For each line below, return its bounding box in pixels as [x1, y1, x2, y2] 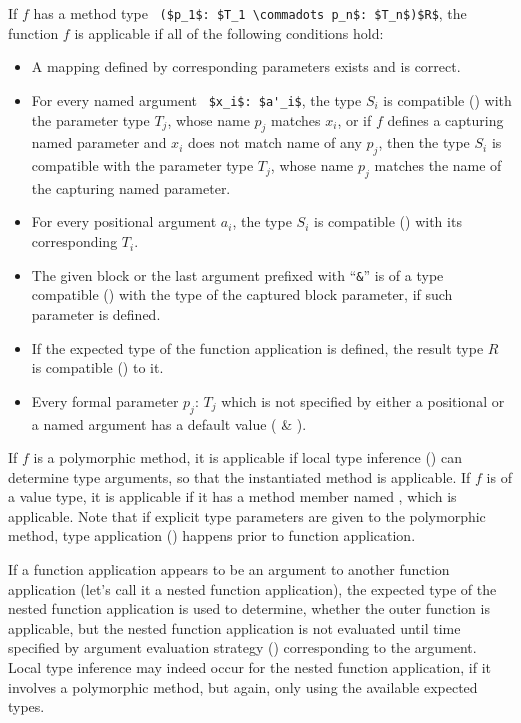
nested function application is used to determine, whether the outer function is [8, 598, 490, 619]
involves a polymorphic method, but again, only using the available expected [8, 676, 478, 697]
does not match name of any [187, 132, 362, 153]
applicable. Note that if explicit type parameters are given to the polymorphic [8, 505, 486, 526]
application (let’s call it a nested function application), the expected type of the [8, 578, 497, 599]
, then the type [378, 132, 470, 153]
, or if [337, 109, 372, 130]
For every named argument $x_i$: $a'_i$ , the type [31, 89, 362, 110]
